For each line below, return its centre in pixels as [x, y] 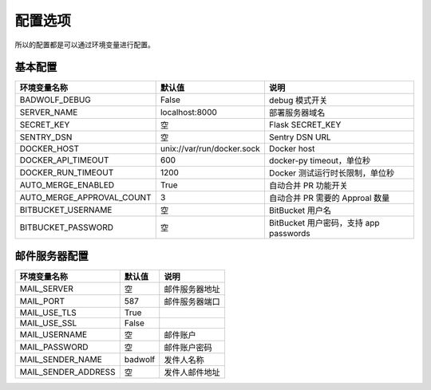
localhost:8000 [188, 112]
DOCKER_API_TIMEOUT [64, 160]
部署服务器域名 [297, 113]
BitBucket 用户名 [300, 211]
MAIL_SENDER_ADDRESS [67, 372]
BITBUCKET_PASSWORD [66, 227]
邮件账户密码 [188, 347]
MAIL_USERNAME [53, 334]
